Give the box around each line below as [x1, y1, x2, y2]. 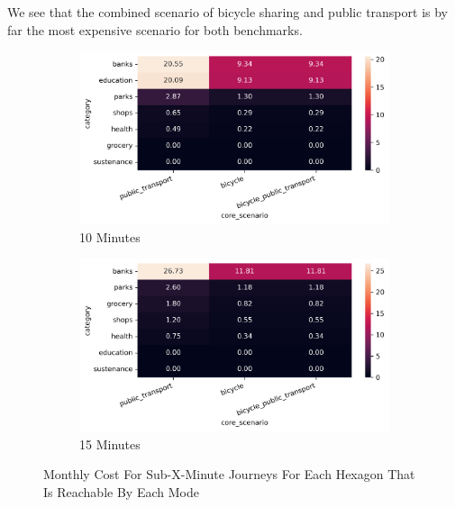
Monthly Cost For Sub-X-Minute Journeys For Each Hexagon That [43, 465, 415, 484]
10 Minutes [79, 227, 141, 246]
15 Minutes [79, 434, 141, 453]
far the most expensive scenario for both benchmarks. [7, 20, 303, 39]
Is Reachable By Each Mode [43, 482, 199, 501]
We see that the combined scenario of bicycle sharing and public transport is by [7, 3, 448, 21]
